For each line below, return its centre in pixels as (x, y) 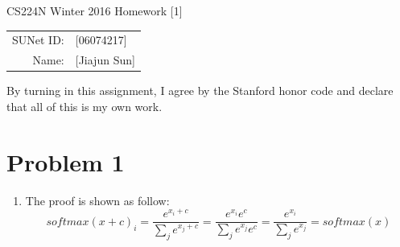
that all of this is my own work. (85, 106)
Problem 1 (66, 161)
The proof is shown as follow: (97, 200)
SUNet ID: (38, 40)
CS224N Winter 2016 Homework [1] (95, 10)
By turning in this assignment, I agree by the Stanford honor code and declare (200, 91)
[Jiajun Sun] (105, 60)
